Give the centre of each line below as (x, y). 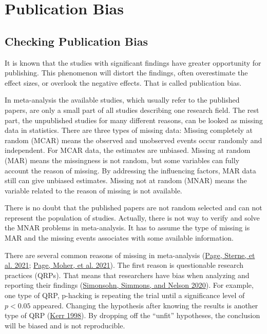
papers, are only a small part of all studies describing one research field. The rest (132, 110)
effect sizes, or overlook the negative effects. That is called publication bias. (123, 82)
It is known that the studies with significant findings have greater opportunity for (133, 62)
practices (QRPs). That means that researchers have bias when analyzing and (127, 275)
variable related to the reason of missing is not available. (93, 190)
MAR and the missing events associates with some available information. (119, 238)
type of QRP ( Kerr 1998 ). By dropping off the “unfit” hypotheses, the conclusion (132, 315)
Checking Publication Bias (76, 41)
